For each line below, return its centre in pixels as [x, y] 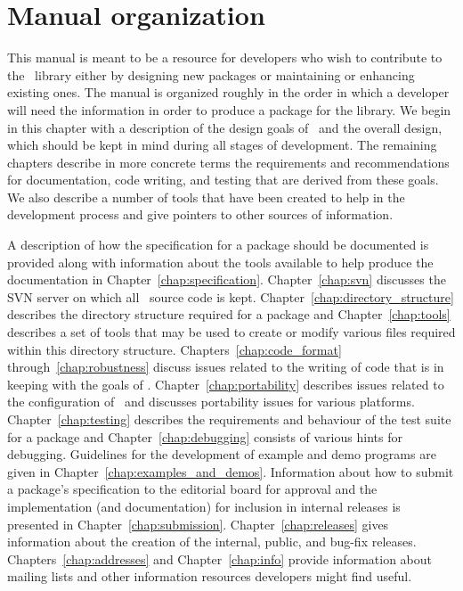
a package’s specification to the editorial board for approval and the [192, 489]
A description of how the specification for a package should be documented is [218, 245]
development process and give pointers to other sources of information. [200, 214]
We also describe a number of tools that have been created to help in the [206, 197]
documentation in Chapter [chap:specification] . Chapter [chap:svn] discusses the [227, 279]
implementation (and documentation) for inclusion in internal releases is [204, 506]
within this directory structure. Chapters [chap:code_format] [175, 349]
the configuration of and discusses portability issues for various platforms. [211, 402]
